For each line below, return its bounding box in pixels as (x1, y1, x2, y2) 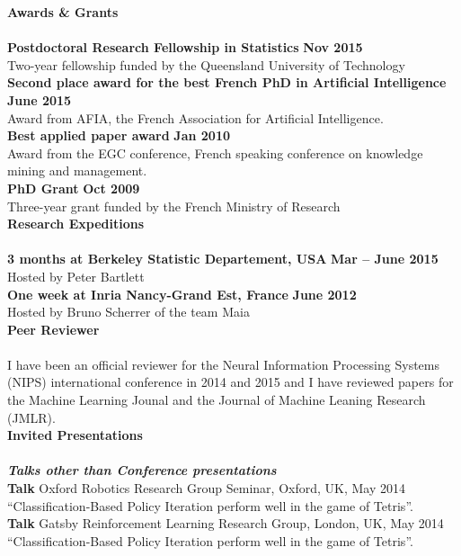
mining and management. (7, 161, 147, 180)
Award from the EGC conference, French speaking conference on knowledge (7, 143, 423, 162)
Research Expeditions (7, 214, 145, 233)
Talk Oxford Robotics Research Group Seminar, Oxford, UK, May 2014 (7, 479, 405, 498)
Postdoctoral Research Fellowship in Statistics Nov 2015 (7, 38, 363, 57)
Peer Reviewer (7, 319, 100, 338)
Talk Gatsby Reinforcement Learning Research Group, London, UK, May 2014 (7, 514, 444, 533)
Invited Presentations (7, 426, 143, 444)
